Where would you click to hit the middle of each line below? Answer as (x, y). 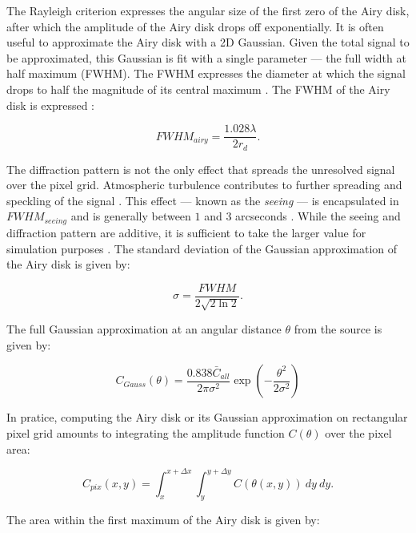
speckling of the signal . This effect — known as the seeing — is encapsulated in (203, 200)
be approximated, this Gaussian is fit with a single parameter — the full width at (206, 57)
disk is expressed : (51, 105)
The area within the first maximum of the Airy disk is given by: (163, 520)
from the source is (338, 329)
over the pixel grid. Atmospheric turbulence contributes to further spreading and (204, 185)
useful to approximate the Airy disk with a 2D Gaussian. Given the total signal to (208, 42)
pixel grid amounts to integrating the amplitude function (146, 432)
